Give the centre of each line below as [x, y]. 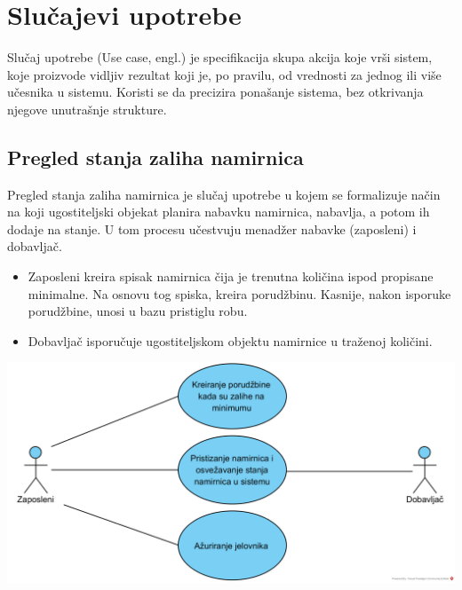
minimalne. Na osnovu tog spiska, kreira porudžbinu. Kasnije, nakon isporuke [239, 293]
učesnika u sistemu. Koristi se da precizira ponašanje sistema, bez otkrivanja [215, 92]
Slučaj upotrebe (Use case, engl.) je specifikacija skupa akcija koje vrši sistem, [220, 57]
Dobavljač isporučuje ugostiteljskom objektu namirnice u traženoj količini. [230, 340]
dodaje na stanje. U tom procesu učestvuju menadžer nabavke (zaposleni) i [212, 228]
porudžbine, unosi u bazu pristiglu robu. [138, 311]
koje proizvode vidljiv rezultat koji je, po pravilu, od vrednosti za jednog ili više [224, 74]
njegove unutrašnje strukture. [87, 109]
